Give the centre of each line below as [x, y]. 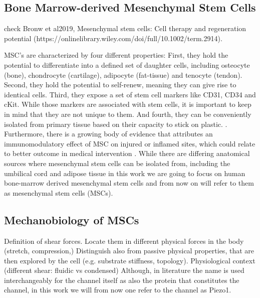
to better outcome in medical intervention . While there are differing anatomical [127, 153]
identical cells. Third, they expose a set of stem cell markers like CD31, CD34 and [130, 94]
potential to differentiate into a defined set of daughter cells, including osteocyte [127, 64]
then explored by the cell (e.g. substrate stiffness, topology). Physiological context [130, 260]
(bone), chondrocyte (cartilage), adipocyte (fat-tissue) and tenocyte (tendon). [123, 74]
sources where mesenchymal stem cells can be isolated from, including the [117, 163]
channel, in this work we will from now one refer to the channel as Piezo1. [118, 290]
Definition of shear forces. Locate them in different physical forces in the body [124, 241]
